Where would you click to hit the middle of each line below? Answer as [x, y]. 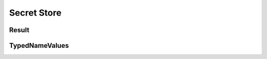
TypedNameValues [39, 46]
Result [19, 30]
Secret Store [35, 13]
